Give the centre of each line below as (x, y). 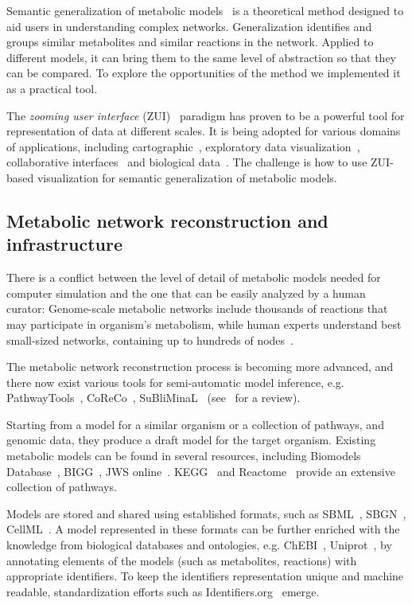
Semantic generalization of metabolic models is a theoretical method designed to (205, 10)
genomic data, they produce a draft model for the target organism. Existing (191, 440)
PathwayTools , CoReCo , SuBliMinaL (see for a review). (154, 398)
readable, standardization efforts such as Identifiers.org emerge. (163, 591)
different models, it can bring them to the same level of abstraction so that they (201, 57)
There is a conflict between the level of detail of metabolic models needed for (194, 277)
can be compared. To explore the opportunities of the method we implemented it (204, 73)
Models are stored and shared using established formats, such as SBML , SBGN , (206, 513)
